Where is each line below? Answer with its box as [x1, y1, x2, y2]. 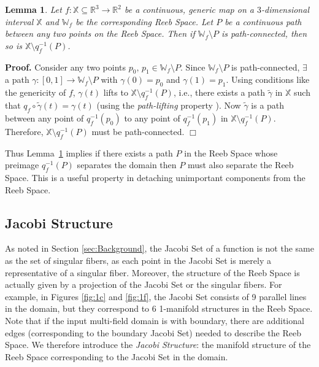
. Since [180, 60, 206, 73]
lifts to [103, 86, 128, 99]
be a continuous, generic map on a [125, 3, 254, 15]
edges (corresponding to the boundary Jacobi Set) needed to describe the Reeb [5, 326, 301, 339]
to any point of [124, 111, 180, 124]
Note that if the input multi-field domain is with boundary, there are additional [5, 314, 304, 326]
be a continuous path [225, 15, 302, 28]
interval [5, 15, 34, 28]
